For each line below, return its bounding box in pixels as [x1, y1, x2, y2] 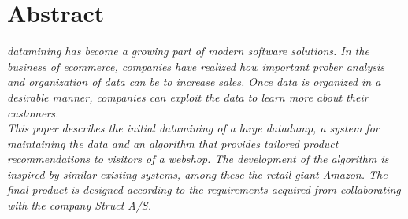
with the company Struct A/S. [7, 197, 152, 213]
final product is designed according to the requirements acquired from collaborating [7, 181, 401, 198]
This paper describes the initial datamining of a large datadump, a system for [7, 120, 380, 136]
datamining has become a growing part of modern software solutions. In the [7, 43, 369, 59]
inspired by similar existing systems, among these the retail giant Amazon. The [7, 165, 388, 182]
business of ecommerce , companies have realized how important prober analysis [7, 58, 384, 74]
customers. [7, 104, 59, 121]
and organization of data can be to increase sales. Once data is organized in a [7, 73, 381, 90]
